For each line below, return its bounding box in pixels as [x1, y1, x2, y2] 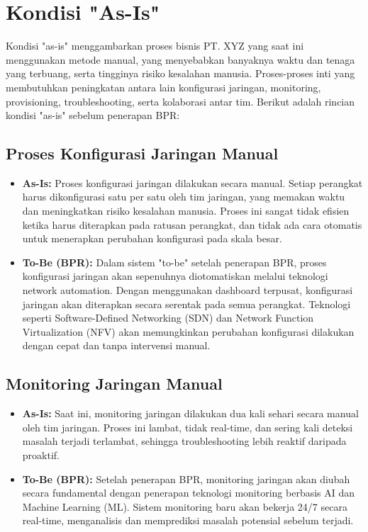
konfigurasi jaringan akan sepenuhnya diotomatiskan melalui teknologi [22, 268, 328, 283]
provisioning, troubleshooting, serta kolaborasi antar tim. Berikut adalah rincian [6, 94, 355, 108]
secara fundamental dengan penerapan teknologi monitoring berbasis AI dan [22, 485, 355, 500]
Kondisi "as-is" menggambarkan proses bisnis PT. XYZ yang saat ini [6, 38, 304, 53]
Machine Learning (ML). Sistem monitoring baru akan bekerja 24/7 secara [22, 499, 347, 514]
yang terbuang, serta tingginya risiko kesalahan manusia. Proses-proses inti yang [6, 66, 355, 81]
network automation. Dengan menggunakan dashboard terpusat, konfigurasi [22, 283, 353, 298]
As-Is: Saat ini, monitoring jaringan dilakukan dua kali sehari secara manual [22, 406, 359, 421]
